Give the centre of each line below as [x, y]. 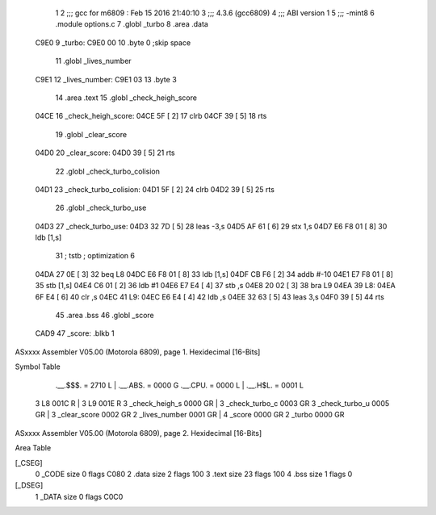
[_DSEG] [29, 485]
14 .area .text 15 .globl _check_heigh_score [126, 98]
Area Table [33, 448]
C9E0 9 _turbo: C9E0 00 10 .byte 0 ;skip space [113, 42]
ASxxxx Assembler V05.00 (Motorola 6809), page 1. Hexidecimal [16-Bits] [138, 352]
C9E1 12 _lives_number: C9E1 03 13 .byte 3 [106, 79]
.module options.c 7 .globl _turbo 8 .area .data [132, 24]
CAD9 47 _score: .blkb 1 [75, 333]
